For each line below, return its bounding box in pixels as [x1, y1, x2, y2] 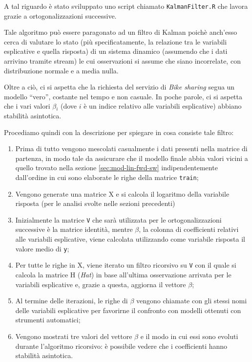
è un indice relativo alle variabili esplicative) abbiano [84, 101, 242, 111]
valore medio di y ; [15, 243, 69, 253]
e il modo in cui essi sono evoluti [140, 331, 238, 341]
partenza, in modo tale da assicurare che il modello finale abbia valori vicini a [15, 153, 248, 163]
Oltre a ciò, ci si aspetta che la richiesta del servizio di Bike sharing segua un [4, 82, 235, 92]
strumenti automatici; [15, 315, 81, 325]
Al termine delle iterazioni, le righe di [15, 295, 128, 306]
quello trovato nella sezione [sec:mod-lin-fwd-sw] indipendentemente [15, 162, 218, 173]
